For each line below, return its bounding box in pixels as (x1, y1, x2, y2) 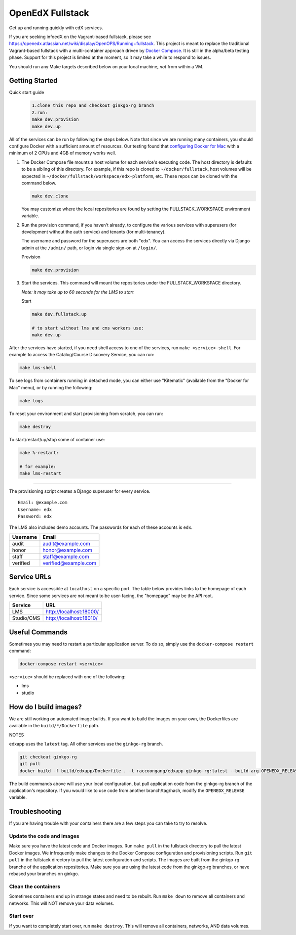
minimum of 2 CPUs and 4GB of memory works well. (9, 150, 116, 156)
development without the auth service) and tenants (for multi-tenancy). (21, 229, 166, 235)
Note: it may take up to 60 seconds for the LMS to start (21, 289, 134, 295)
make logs (19, 398, 43, 403)
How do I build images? (9, 702, 82, 711)
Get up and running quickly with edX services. (9, 25, 103, 31)
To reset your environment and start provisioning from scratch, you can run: (9, 411, 163, 417)
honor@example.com (42, 547, 93, 554)
